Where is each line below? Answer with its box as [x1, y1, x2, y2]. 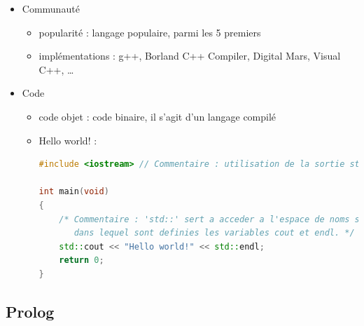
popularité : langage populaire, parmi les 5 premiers [38, 25, 261, 39]
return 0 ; [59, 255, 104, 266]
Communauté [22, 1, 80, 15]
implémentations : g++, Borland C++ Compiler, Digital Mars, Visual [38, 48, 341, 63]
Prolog [6, 300, 55, 322]
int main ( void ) [38, 186, 109, 197]
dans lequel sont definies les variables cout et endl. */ [73, 228, 355, 238]
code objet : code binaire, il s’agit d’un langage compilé [38, 109, 276, 123]
